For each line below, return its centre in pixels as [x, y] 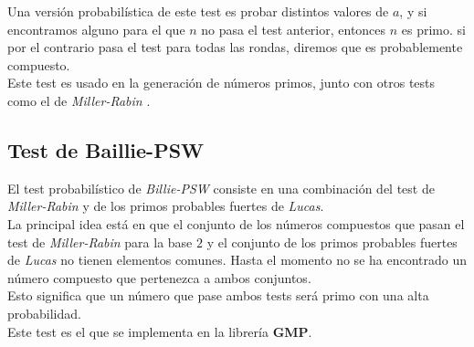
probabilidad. [44, 313]
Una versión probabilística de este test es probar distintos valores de [198, 11]
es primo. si [433, 29]
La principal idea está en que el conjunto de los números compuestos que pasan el [236, 223]
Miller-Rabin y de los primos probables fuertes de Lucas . [166, 206]
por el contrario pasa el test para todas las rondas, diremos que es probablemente [235, 47]
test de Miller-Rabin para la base [100, 242]
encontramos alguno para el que [96, 29]
